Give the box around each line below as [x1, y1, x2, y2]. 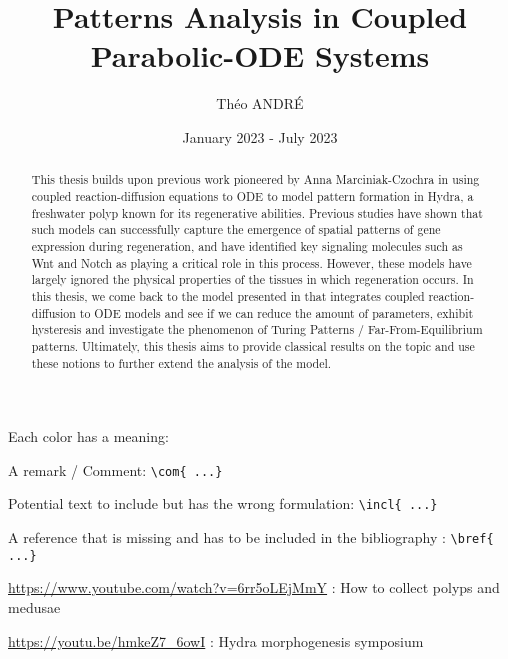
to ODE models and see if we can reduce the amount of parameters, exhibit [79, 304, 474, 321]
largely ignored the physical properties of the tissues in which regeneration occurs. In [31, 271, 474, 288]
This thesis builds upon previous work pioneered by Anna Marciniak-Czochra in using [31, 171, 480, 188]
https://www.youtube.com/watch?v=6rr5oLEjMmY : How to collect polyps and [8, 577, 500, 598]
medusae [8, 596, 61, 617]
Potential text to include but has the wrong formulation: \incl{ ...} [8, 493, 438, 514]
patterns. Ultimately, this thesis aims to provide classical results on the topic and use [31, 337, 475, 354]
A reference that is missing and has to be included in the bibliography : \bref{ [8, 527, 494, 548]
